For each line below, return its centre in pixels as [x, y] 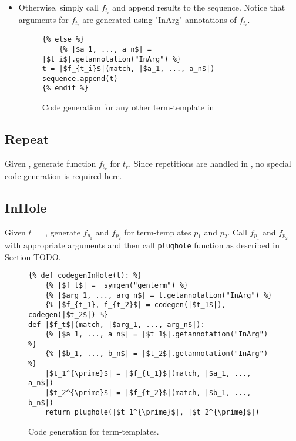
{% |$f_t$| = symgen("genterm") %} [117, 285]
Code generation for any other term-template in [128, 107]
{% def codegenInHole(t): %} [85, 276]
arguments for [43, 20]
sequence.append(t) [80, 78]
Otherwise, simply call [58, 7]
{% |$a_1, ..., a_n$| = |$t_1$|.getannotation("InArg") [157, 334]
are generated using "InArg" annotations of [159, 20]
